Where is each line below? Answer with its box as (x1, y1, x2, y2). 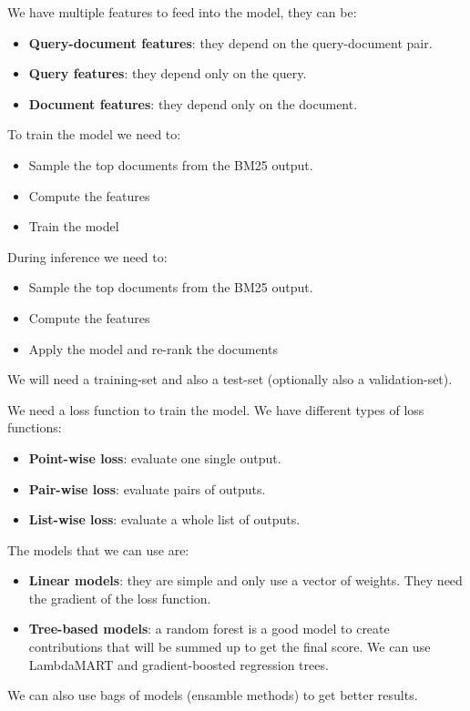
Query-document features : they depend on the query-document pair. (28, 33, 433, 52)
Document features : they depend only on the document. (28, 94, 358, 113)
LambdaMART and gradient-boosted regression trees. (28, 655, 329, 674)
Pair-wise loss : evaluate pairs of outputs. (28, 479, 266, 498)
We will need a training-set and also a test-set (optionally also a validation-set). (7, 370, 453, 389)
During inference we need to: (7, 247, 168, 266)
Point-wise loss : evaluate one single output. (28, 448, 281, 467)
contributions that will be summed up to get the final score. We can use (28, 637, 431, 656)
